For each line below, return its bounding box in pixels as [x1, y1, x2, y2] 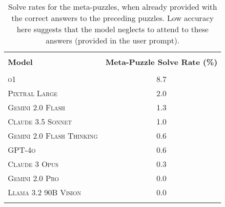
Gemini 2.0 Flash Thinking [8, 130, 98, 141]
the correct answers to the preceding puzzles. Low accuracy [11, 12, 214, 23]
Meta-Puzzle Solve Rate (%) [105, 56, 218, 67]
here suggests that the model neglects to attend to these [17, 23, 209, 35]
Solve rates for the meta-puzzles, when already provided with [8, 1, 217, 12]
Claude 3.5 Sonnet [8, 116, 72, 127]
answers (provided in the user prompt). [45, 35, 180, 46]
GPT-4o [8, 144, 36, 155]
